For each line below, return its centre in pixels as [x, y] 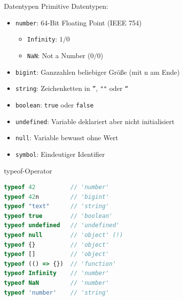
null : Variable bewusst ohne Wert [67, 138]
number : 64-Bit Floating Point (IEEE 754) [79, 22]
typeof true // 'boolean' [58, 216]
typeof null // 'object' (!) [64, 235]
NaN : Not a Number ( [59, 55]
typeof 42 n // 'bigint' [57, 197]
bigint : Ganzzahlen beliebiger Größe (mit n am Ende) [98, 72]
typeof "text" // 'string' [57, 206]
